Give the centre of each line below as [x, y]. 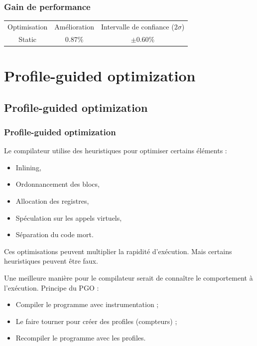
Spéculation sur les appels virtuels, [69, 217]
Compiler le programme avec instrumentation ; [87, 304]
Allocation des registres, [52, 201]
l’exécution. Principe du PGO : [52, 287]
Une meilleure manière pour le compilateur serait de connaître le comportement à [128, 278]
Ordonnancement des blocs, [58, 184]
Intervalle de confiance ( [138, 26]
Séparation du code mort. [55, 234]
